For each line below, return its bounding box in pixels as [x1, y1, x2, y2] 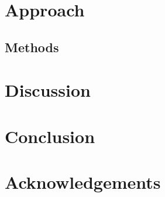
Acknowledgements [5, 170, 161, 194]
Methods [5, 38, 59, 56]
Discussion [5, 78, 91, 102]
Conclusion [5, 124, 95, 148]
